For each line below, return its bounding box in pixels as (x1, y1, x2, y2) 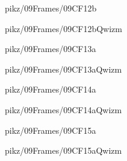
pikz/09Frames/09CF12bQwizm (5, 22, 122, 34)
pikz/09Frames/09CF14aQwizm (5, 103, 122, 116)
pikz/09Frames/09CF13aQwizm (5, 62, 122, 75)
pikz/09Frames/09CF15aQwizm (5, 144, 122, 157)
